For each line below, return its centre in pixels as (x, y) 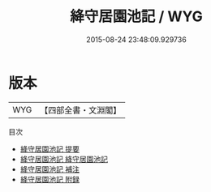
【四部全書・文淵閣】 (81, 110)
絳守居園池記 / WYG (136, 17)
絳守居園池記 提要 (50, 149)
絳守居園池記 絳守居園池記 (64, 159)
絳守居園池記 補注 (50, 169)
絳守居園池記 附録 (50, 179)
